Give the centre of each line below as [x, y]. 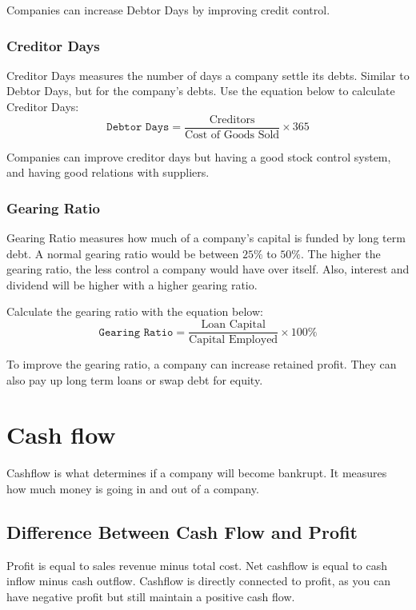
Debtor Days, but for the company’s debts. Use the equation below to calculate [201, 91]
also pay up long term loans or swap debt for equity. [135, 379]
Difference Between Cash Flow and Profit [182, 531]
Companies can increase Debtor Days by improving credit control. [168, 10]
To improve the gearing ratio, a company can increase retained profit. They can [202, 364]
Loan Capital [233, 325]
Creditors [232, 120]
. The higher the [341, 253]
